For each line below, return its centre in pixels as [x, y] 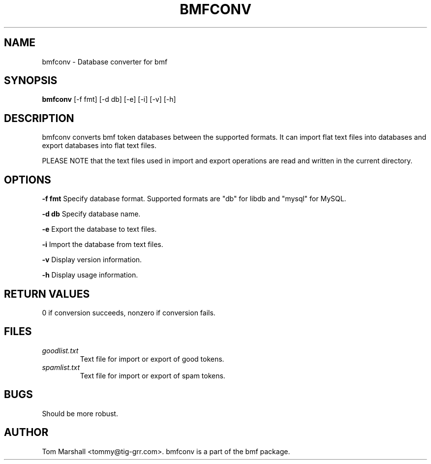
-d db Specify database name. [91, 214]
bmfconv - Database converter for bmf [105, 62]
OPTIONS [28, 180]
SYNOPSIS [31, 81]
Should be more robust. [80, 413]
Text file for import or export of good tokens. [152, 359]
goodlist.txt [60, 350]
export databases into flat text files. [99, 146]
